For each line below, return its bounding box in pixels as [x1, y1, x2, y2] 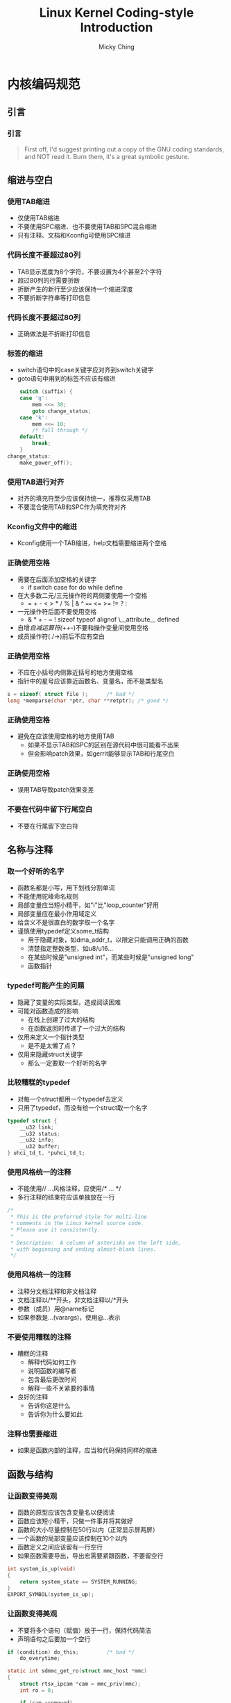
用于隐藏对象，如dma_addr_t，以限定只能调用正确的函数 [27, 936, 189, 944]
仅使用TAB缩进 [17, 214, 60, 222]
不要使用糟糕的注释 [7, 1332, 71, 1342]
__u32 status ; [19, 1130, 60, 1137]
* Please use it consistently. [10, 1226, 101, 1233]
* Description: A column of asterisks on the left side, [10, 1239, 182, 1246]
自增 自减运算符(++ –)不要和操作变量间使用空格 [17, 623, 149, 631]
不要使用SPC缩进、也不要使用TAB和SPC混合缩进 [17, 222, 157, 231]
